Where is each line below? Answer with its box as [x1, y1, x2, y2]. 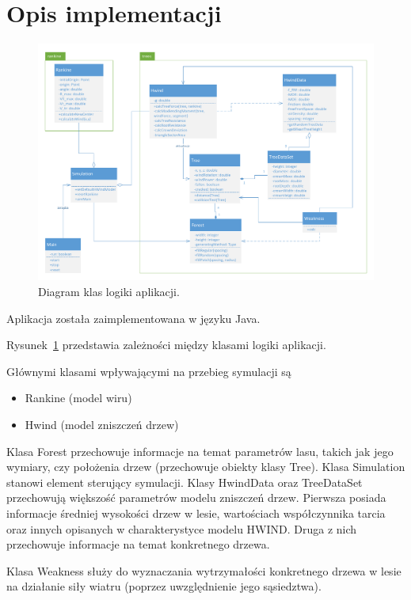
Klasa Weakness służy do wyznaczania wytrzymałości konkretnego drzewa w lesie [6, 562, 401, 579]
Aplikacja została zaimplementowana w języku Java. [6, 309, 261, 326]
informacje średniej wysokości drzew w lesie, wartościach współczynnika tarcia [6, 505, 386, 522]
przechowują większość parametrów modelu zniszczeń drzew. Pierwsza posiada [6, 489, 386, 506]
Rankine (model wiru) [25, 389, 132, 406]
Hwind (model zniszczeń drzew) [25, 416, 179, 433]
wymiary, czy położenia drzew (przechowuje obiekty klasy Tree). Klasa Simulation [6, 458, 405, 475]
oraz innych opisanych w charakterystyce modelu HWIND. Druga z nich [6, 520, 357, 537]
